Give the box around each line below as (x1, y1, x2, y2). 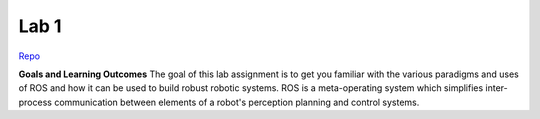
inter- (485, 82, 509, 94)
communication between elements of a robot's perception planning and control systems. (53, 96, 420, 108)
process (18, 96, 52, 108)
